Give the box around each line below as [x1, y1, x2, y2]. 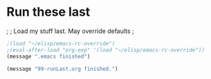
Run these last [6, 4, 91, 20]
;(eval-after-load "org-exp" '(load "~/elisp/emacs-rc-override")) [6, 46, 205, 54]
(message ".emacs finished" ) [6, 53, 91, 60]
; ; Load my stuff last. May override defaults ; [6, 27, 134, 35]
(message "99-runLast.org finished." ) [6, 65, 118, 72]
